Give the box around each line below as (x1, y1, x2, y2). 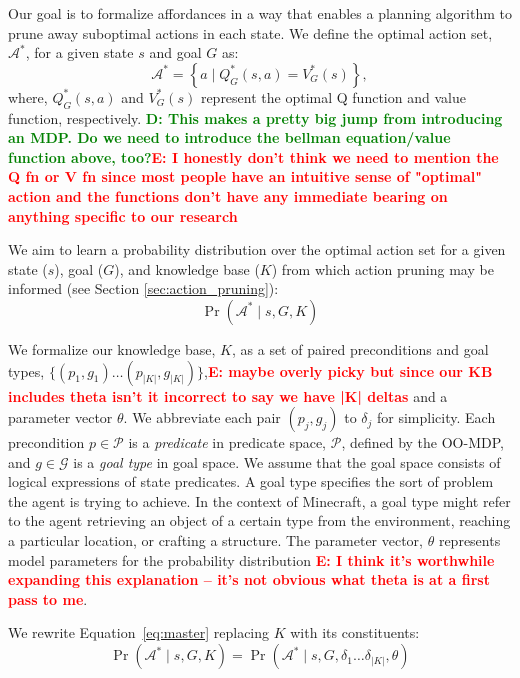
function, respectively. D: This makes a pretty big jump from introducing (8, 107, 503, 128)
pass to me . (8, 588, 88, 609)
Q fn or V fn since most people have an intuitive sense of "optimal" (8, 166, 482, 187)
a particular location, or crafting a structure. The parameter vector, (8, 530, 424, 551)
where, (8, 86, 48, 107)
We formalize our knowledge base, (8, 338, 216, 359)
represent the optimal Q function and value (200, 86, 466, 107)
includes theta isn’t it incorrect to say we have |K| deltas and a (8, 385, 448, 406)
